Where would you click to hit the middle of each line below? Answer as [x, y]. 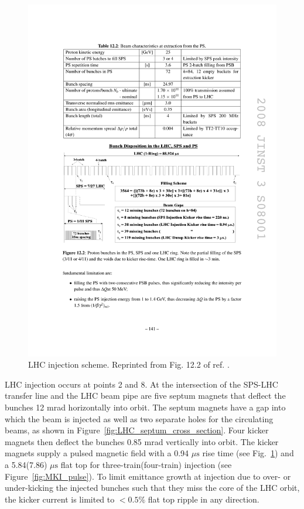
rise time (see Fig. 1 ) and [248, 453]
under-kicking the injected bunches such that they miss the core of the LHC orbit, [152, 488]
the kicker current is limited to [60, 499]
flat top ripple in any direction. [204, 499]
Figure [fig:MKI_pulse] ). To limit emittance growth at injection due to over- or [148, 476]
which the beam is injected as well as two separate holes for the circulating [139, 418]
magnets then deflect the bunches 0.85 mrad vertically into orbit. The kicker [142, 441]
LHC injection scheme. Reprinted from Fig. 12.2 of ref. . [129, 364]
